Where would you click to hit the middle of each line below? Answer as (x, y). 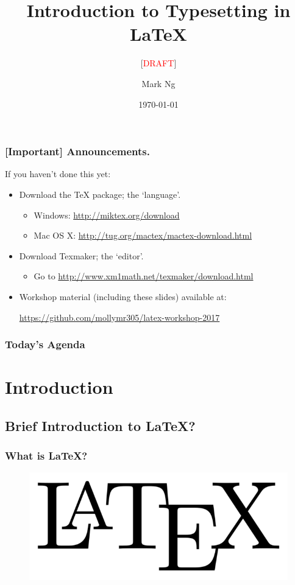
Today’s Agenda (45, 344)
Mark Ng (158, 83)
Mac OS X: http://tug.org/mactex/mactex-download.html (143, 235)
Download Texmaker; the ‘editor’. (81, 255)
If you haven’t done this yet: (58, 174)
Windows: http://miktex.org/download (107, 215)
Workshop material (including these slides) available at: (123, 296)
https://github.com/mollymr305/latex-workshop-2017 (119, 317)
